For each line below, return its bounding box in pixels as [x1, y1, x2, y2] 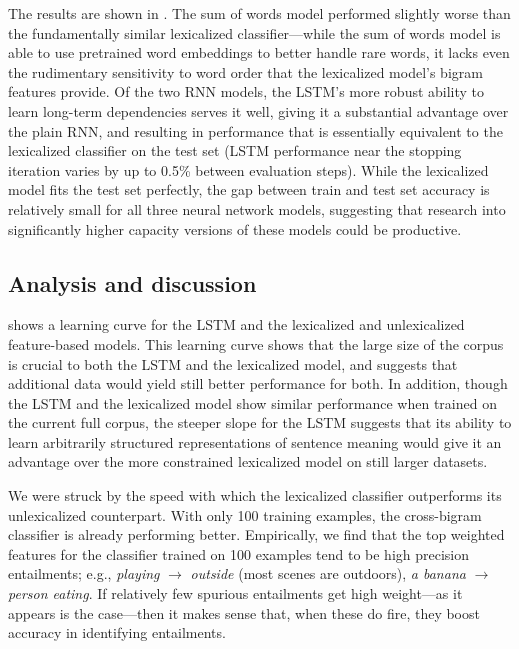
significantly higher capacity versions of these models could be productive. [8, 218, 462, 239]
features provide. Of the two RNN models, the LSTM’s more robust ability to [8, 81, 485, 102]
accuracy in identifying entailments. [8, 622, 226, 643]
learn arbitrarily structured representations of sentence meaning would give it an [8, 431, 502, 452]
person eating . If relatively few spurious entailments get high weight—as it [8, 583, 463, 604]
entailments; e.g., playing [8, 563, 160, 584]
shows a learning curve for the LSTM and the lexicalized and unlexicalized [8, 314, 465, 335]
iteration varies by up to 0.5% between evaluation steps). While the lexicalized [8, 159, 489, 180]
